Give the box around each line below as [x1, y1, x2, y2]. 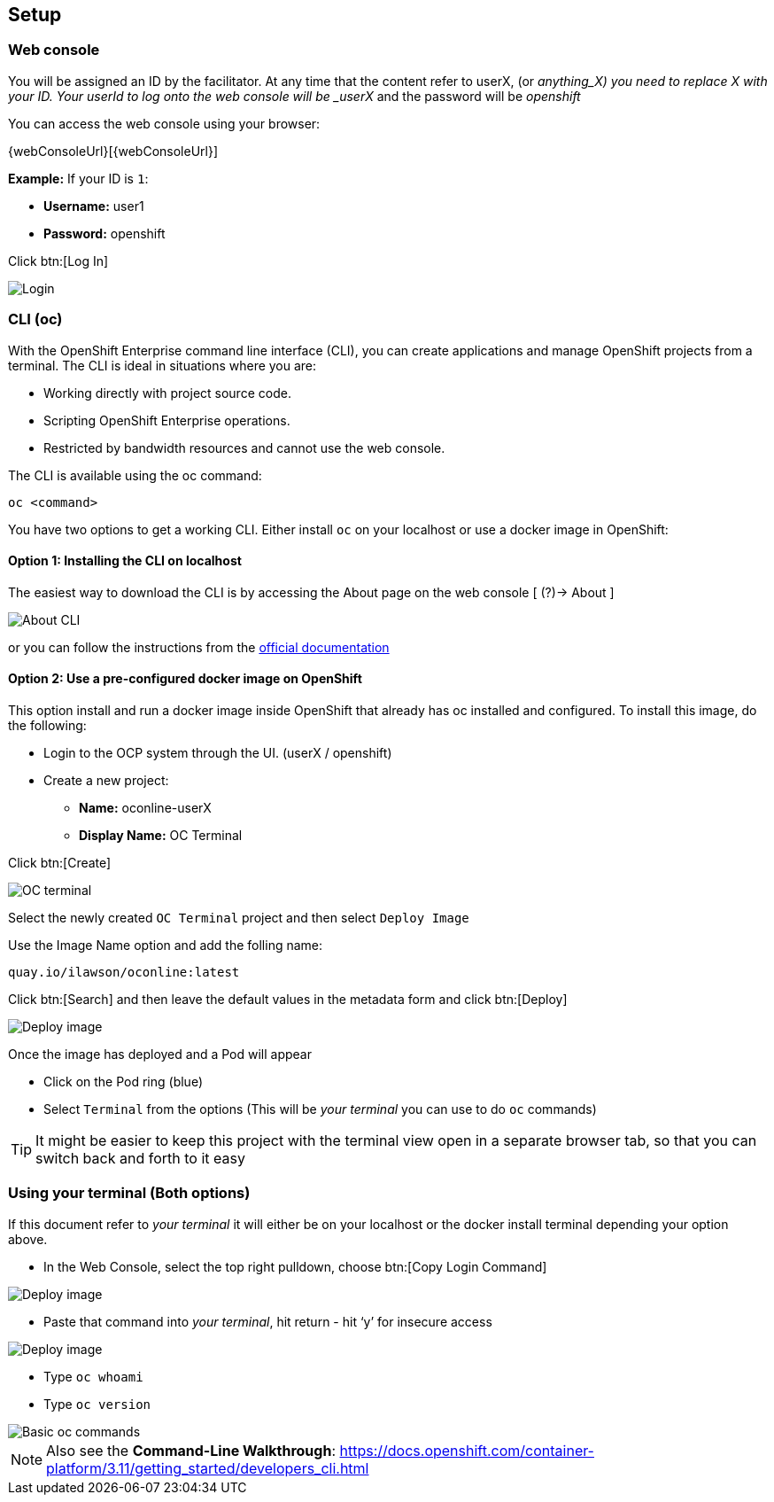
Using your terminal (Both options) [8, 1184, 251, 1202]
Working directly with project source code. [43, 385, 291, 401]
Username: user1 [43, 198, 144, 214]
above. [8, 1231, 48, 1247]
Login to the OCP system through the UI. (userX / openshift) [43, 744, 392, 760]
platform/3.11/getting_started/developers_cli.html [46, 1459, 369, 1477]
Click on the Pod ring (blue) [43, 1073, 204, 1089]
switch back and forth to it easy [35, 1148, 245, 1167]
